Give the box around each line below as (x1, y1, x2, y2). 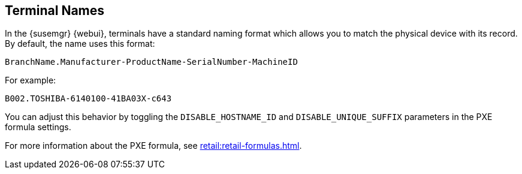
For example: (5, 75, 56, 86)
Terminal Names (5, 3, 105, 18)
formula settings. (5, 122, 71, 133)
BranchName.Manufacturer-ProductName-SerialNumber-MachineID (5, 57, 298, 67)
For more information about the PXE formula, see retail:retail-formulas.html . (5, 140, 302, 151)
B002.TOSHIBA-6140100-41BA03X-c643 (5, 94, 172, 104)
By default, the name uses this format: (5, 38, 155, 49)
